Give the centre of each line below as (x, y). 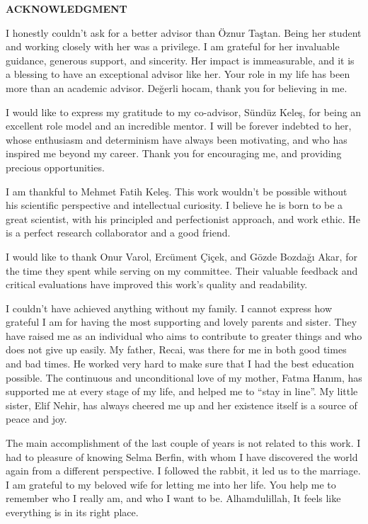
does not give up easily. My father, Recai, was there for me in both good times (176, 349)
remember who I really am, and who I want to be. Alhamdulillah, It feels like (173, 498)
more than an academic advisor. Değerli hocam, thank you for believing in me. (177, 87)
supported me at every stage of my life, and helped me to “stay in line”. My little (182, 391)
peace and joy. (36, 419)
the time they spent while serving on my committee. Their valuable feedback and (182, 270)
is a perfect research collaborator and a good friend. (118, 233)
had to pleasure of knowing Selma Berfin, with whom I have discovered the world (182, 456)
